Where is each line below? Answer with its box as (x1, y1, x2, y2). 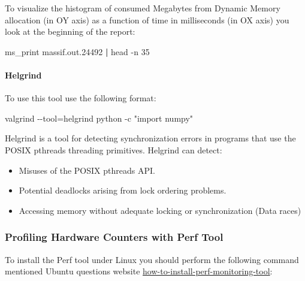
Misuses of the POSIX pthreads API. (19, 164, 155, 176)
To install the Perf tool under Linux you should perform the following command (5, 253, 299, 265)
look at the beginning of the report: (5, 25, 135, 38)
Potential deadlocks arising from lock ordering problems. (19, 184, 227, 197)
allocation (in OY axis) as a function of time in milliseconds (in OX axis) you (5, 13, 289, 26)
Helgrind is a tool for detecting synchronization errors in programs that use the (5, 132, 296, 144)
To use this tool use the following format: (5, 92, 156, 104)
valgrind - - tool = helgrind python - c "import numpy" (5, 111, 194, 124)
